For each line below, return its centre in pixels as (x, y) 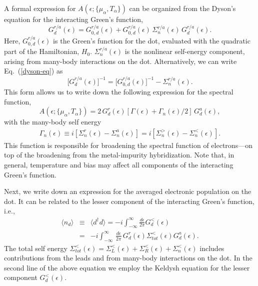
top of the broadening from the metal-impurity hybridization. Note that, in (119, 155)
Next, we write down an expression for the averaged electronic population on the (128, 191)
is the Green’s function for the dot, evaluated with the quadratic (152, 40)
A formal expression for (40, 8)
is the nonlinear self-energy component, (185, 51)
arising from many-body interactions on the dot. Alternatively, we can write (120, 61)
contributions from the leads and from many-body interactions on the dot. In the (128, 258)
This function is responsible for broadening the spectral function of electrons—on (128, 145)
